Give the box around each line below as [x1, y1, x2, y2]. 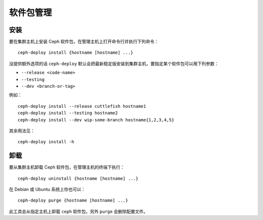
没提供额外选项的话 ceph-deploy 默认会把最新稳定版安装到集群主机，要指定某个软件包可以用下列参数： [9, 61, 219, 67]
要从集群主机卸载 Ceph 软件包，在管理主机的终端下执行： [9, 164, 125, 170]
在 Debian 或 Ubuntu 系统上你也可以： [9, 186, 86, 192]
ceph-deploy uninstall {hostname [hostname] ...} [18, 175, 139, 181]
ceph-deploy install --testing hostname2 [18, 110, 118, 116]
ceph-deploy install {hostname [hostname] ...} [18, 50, 133, 55]
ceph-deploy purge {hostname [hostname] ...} [18, 198, 129, 203]
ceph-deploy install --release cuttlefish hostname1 [18, 103, 146, 109]
